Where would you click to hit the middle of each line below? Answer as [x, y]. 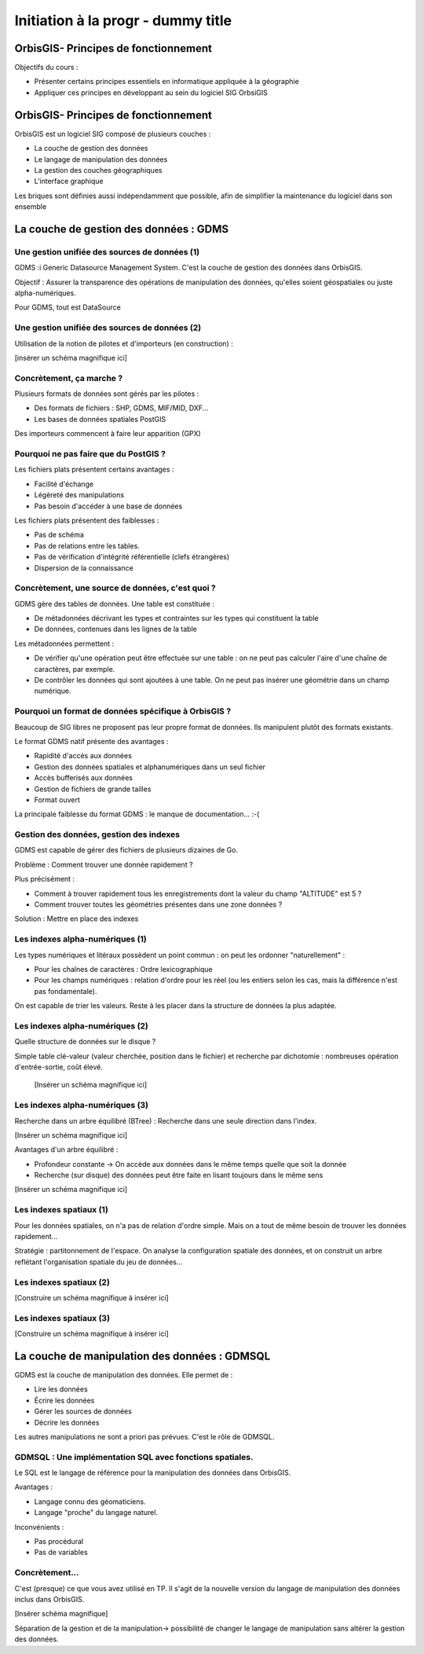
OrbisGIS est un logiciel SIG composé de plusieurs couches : [113, 134]
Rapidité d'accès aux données [83, 756]
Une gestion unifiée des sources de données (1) [107, 251]
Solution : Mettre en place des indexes [77, 919]
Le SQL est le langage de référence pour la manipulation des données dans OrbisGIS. [153, 1472]
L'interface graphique [69, 182]
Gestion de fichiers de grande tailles [93, 789]
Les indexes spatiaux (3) [62, 1318]
